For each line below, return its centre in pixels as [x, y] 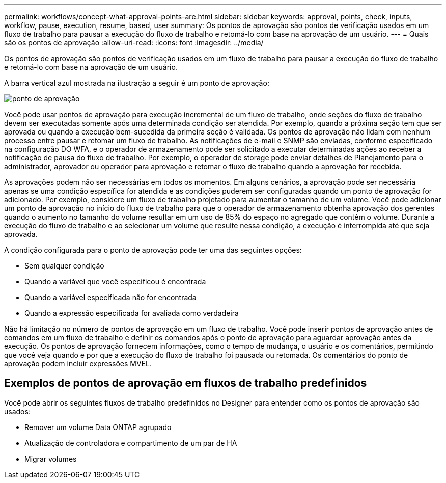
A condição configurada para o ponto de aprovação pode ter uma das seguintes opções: [153, 250]
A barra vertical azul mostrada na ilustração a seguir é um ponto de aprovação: [137, 83]
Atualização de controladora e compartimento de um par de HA [131, 443]
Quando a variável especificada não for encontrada [110, 297]
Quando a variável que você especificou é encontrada [115, 281]
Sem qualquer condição [64, 266]
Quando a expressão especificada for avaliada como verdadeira [132, 313]
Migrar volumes [51, 459]
